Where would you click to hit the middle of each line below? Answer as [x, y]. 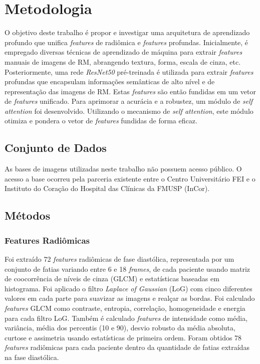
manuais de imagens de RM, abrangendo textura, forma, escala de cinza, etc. [123, 61]
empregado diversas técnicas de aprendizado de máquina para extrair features [123, 52]
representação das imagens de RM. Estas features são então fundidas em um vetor [130, 91]
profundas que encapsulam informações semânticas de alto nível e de [110, 81]
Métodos [28, 215]
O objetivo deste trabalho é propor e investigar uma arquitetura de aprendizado [127, 32]
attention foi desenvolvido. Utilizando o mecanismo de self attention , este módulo [129, 111]
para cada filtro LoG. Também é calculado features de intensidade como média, [126, 318]
